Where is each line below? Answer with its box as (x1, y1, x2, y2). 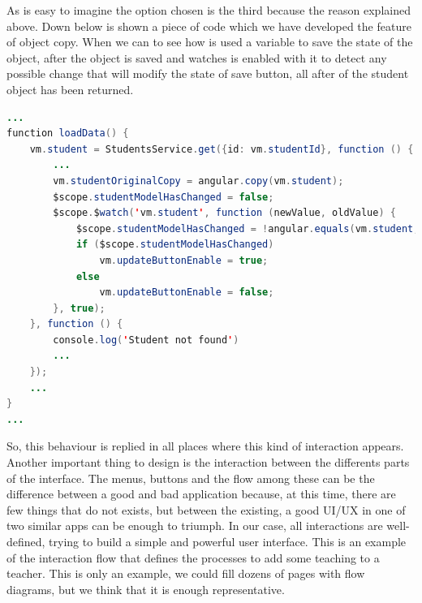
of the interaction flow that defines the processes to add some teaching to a (6, 549, 380, 566)
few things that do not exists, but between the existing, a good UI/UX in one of (6, 501, 406, 518)
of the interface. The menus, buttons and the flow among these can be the (6, 469, 375, 486)
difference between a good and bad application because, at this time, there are (6, 485, 396, 502)
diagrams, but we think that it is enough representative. (6, 580, 285, 597)
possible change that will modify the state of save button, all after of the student (6, 65, 409, 82)
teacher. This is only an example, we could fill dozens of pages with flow (6, 565, 365, 582)
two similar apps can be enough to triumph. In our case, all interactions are (6, 517, 383, 534)
